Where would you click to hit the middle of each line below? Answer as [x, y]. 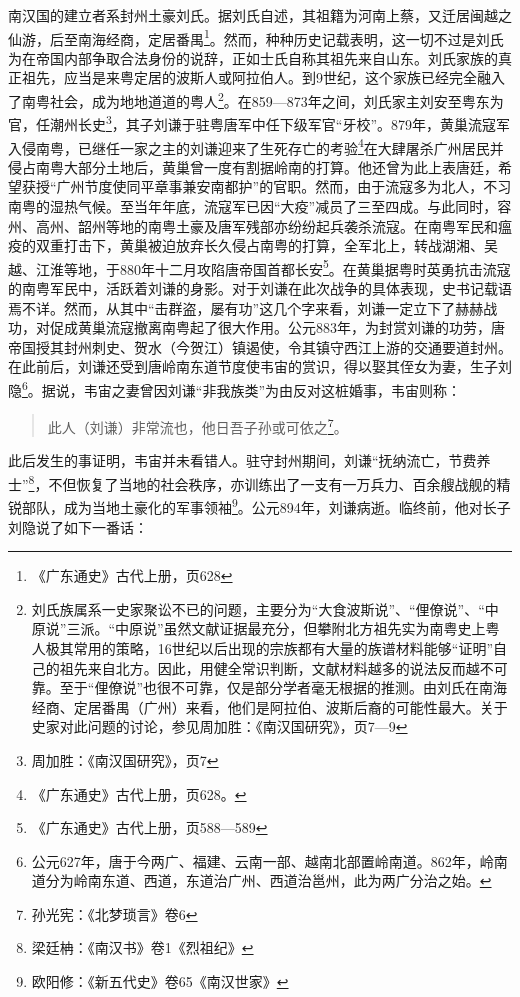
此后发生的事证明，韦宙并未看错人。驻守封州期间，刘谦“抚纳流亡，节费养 [249, 460]
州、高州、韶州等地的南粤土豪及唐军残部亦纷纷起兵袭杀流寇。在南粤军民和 [253, 225]
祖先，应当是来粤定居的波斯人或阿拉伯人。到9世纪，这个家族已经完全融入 [263, 77]
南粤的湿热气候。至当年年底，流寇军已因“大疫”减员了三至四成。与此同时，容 [260, 205]
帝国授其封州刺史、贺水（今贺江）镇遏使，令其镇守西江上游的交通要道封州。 [260, 346]
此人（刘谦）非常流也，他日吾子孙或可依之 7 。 [197, 425]
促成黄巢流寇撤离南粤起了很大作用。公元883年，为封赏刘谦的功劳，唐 [277, 327]
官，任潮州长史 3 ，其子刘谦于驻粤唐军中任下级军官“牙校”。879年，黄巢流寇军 [259, 122]
